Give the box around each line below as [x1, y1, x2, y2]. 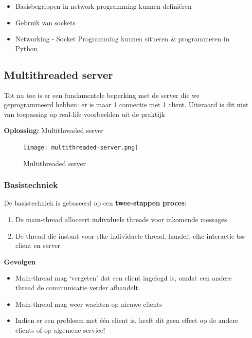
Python [15, 43, 37, 53]
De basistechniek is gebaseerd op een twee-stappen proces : [4, 198, 187, 208]
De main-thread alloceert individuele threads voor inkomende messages [15, 214, 227, 225]
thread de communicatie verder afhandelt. [15, 282, 140, 292]
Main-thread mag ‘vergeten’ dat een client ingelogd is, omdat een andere [15, 273, 232, 283]
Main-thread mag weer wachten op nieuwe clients [15, 299, 162, 309]
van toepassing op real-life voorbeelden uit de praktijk [4, 109, 165, 119]
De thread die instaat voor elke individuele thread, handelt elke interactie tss [15, 230, 245, 241]
